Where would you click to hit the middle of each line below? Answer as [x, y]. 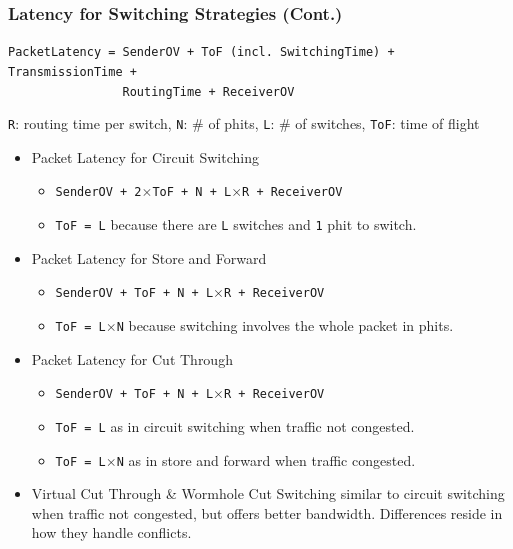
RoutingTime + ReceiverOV [208, 91]
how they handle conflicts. [111, 532]
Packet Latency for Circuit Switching [145, 156]
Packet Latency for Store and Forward [149, 257]
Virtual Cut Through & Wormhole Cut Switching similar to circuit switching [268, 493]
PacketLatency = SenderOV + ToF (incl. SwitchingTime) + [201, 52]
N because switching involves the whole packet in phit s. [285, 325]
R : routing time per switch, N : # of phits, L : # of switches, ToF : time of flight [244, 123]
